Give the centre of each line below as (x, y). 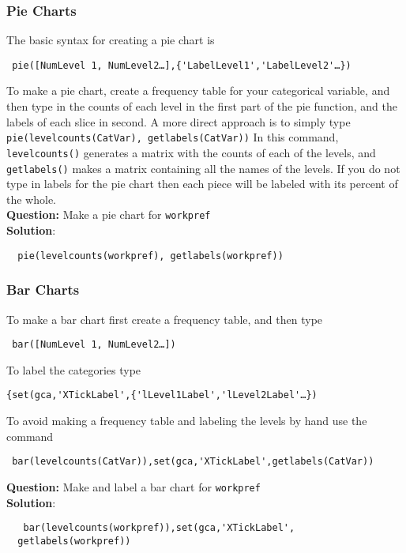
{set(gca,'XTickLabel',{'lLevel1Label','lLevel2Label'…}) (162, 395)
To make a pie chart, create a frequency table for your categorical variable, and (198, 90)
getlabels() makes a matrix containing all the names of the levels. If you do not (203, 168)
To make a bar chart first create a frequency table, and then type (165, 319)
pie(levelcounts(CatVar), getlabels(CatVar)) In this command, (173, 137)
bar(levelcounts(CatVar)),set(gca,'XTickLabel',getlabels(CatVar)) (193, 462)
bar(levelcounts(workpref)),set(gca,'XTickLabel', (159, 528)
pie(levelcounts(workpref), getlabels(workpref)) (150, 256)
